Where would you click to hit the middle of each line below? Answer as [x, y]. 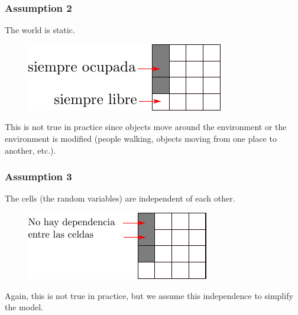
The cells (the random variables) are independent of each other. [120, 198]
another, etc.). [30, 150]
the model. [24, 307]
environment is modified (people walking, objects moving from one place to [141, 138]
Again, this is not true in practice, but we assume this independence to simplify [149, 295]
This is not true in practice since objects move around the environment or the [146, 127]
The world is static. [40, 30]
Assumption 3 [38, 176]
